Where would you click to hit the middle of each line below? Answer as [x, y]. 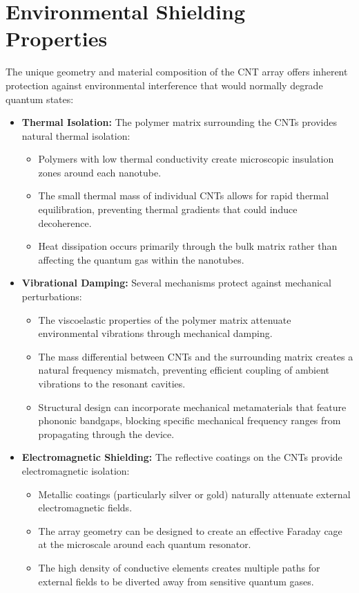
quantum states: [40, 99]
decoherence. [65, 222]
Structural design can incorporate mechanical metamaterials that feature [192, 407]
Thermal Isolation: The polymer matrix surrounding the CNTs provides [179, 122]
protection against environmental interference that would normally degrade [164, 85]
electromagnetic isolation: [76, 470]
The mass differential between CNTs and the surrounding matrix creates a [196, 356]
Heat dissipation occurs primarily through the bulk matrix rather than [188, 246]
